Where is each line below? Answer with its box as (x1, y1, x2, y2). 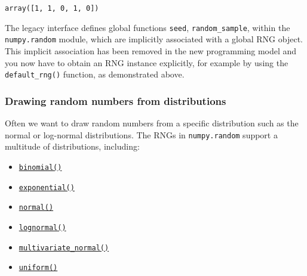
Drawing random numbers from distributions (5, 93, 226, 108)
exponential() (19, 183, 75, 192)
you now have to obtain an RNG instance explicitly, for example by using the (5, 56, 288, 69)
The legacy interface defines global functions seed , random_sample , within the (5, 21, 290, 33)
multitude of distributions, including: (5, 140, 140, 153)
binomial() (19, 163, 62, 172)
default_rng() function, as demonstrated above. (5, 68, 185, 80)
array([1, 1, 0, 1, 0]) (5, 4, 99, 13)
